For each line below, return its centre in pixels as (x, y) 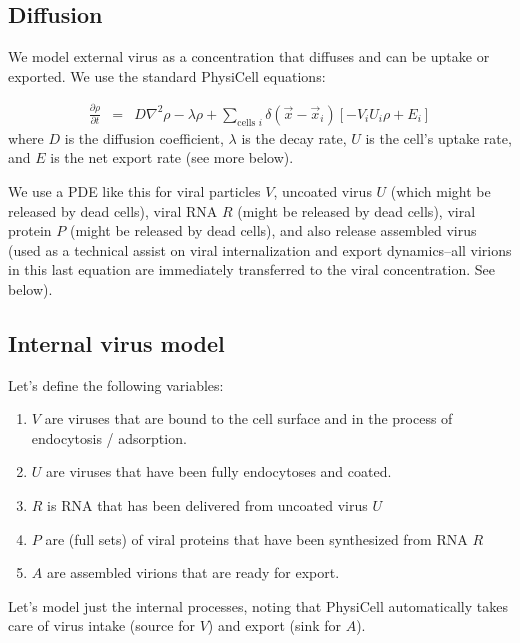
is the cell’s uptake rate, (438, 137)
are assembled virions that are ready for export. (193, 572)
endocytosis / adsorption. (109, 437)
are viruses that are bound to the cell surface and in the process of (248, 418)
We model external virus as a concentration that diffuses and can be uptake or (249, 56)
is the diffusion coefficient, (144, 137)
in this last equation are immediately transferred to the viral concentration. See (251, 269)
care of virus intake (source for (101, 625)
